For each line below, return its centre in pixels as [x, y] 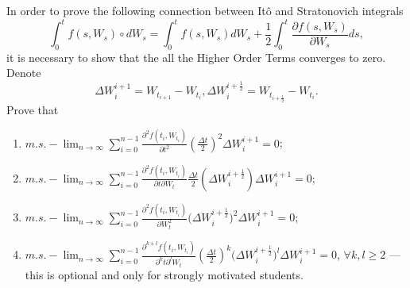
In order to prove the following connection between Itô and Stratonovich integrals [205, 10]
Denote [24, 73]
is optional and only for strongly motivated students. [175, 274]
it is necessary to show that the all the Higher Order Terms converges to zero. [196, 57]
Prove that [33, 109]
